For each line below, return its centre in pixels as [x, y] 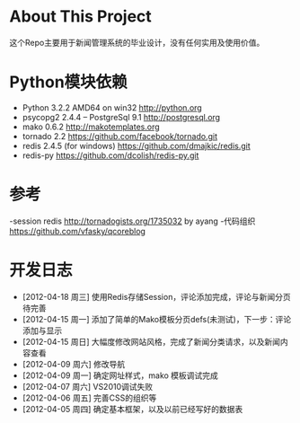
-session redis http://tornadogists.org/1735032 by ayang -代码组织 [132, 221]
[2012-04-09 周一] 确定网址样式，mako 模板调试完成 [120, 375]
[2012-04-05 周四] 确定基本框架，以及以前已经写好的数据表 [132, 409]
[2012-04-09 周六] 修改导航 [74, 364]
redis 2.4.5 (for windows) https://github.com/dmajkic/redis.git [137, 145]
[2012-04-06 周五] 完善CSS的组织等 [89, 398]
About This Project [81, 17]
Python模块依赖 [68, 82]
